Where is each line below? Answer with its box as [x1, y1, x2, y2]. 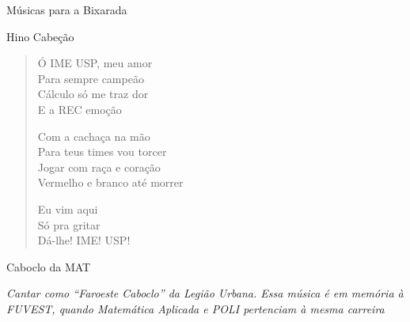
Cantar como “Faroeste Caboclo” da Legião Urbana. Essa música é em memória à [6, 285, 404, 301]
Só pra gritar [37, 216, 101, 233]
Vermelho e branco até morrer [37, 174, 184, 191]
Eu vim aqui [37, 200, 98, 217]
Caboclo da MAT [6, 258, 91, 275]
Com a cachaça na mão [37, 127, 150, 144]
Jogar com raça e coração [37, 158, 161, 175]
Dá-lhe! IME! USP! [37, 232, 131, 248]
